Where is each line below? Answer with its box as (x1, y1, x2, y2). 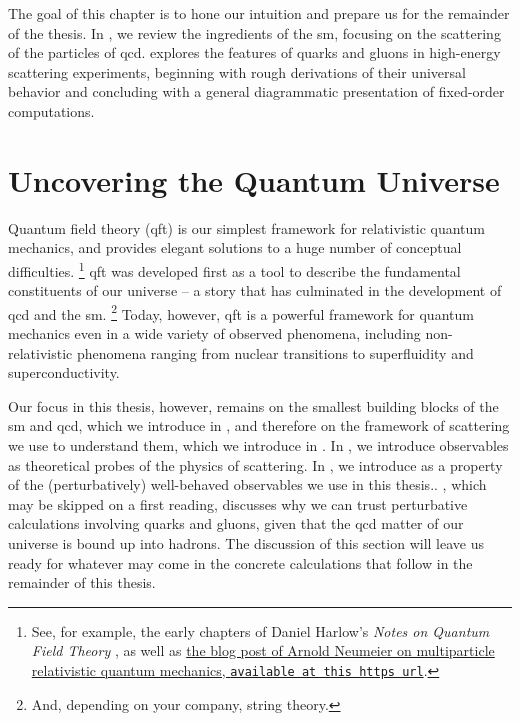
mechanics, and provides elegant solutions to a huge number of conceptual (8, 237, 462, 258)
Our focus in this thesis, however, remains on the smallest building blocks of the (8, 395, 499, 416)
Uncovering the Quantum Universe (8, 159, 500, 200)
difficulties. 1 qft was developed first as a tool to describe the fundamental (8, 257, 461, 281)
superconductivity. (8, 362, 120, 383)
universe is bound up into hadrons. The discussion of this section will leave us (8, 532, 484, 553)
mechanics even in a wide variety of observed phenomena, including (8, 322, 421, 343)
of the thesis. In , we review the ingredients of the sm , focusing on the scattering (8, 22, 501, 43)
